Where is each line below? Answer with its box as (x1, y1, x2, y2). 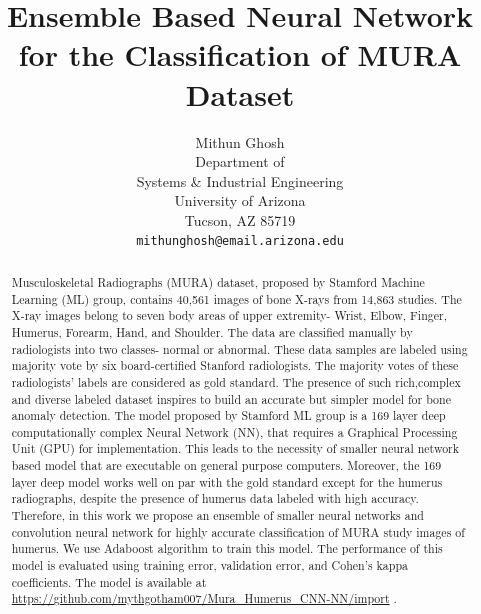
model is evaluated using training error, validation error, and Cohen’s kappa (11, 557, 408, 574)
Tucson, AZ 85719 (184, 209, 296, 230)
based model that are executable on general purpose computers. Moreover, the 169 (11, 457, 442, 474)
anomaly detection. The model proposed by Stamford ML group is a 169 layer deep (11, 407, 446, 424)
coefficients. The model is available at (11, 573, 207, 590)
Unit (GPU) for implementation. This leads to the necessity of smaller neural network (11, 440, 460, 457)
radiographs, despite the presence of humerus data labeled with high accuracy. (11, 490, 419, 507)
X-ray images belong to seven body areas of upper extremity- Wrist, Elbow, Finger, (11, 307, 447, 324)
